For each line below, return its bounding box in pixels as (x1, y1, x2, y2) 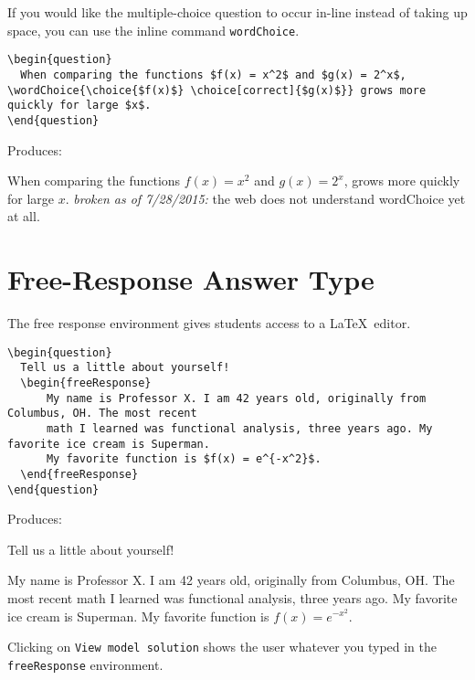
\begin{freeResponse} (20, 376, 152, 389)
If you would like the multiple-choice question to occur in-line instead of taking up (7, 3, 468, 21)
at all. (7, 207, 40, 226)
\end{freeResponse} (20, 467, 139, 481)
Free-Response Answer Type (7, 260, 375, 298)
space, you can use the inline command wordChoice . (7, 20, 300, 39)
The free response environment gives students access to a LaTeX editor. (7, 313, 411, 333)
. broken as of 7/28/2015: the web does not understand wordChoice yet (65, 188, 466, 207)
